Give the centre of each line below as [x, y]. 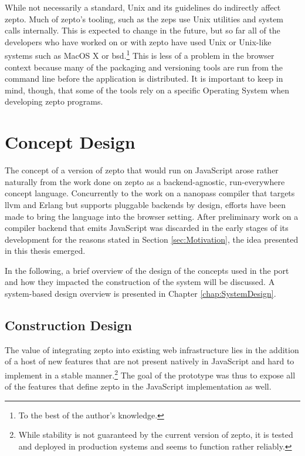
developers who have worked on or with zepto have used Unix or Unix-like [138, 41]
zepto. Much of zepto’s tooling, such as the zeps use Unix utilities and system [144, 19]
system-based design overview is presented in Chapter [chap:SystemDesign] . [140, 294]
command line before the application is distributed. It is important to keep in [144, 78]
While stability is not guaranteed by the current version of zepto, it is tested [156, 435]
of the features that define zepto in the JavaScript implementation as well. [138, 386]
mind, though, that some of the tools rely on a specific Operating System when [147, 90]
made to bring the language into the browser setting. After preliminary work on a [152, 216]
